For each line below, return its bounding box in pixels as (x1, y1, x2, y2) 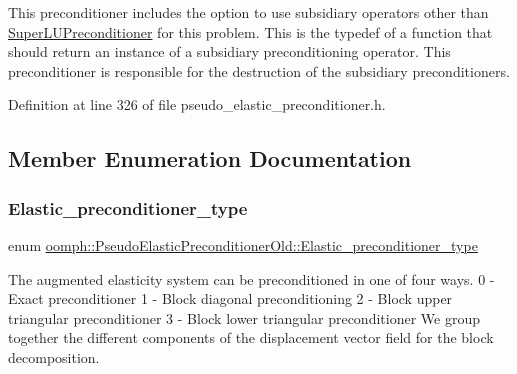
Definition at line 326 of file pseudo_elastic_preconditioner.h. (8, 94, 386, 115)
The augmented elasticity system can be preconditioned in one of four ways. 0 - (8, 268, 495, 289)
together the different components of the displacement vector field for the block (8, 327, 494, 348)
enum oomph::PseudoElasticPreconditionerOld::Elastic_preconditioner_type (8, 234, 478, 255)
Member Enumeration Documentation (8, 143, 412, 174)
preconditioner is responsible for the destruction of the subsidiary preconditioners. (8, 60, 510, 81)
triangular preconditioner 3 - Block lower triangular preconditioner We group (8, 307, 480, 328)
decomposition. (8, 346, 100, 367)
